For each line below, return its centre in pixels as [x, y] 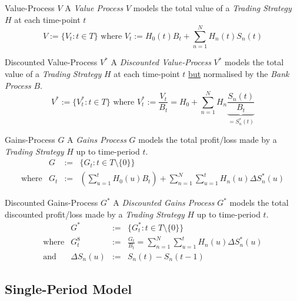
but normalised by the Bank [239, 73]
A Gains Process [97, 139]
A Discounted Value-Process [161, 62]
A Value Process [94, 8]
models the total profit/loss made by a [208, 139]
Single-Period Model [69, 289]
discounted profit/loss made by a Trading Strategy [95, 214]
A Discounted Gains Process [164, 203]
